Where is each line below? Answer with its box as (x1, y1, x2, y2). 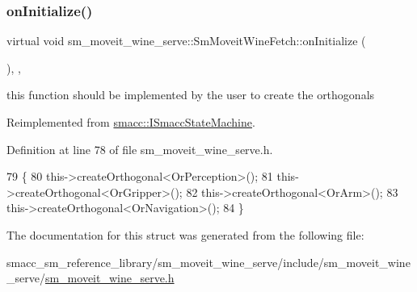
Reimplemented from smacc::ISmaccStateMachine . (6, 114, 255, 130)
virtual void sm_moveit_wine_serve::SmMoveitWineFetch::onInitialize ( (6, 32, 366, 49)
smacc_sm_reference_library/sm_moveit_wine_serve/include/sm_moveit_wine (6, 253, 411, 270)
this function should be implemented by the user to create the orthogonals (6, 86, 375, 103)
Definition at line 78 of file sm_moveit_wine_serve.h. (6, 140, 273, 157)
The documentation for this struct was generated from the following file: (6, 226, 364, 243)
